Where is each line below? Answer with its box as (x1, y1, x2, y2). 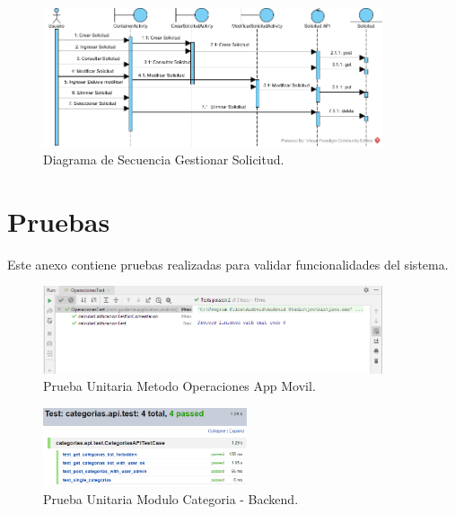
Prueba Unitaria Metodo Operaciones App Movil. (43, 377, 316, 395)
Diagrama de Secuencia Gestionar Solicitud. (43, 150, 284, 169)
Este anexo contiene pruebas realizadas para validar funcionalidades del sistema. (7, 254, 449, 273)
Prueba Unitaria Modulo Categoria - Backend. (43, 489, 299, 508)
